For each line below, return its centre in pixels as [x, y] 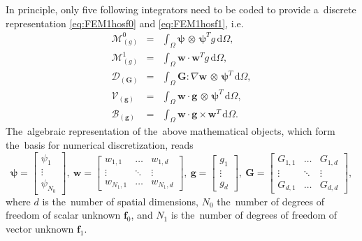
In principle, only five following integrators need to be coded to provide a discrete [181, 9]
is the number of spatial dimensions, [121, 201]
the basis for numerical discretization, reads [100, 145]
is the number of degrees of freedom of [254, 215]
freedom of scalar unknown [63, 215]
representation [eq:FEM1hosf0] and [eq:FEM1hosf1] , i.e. [125, 23]
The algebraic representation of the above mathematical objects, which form [171, 131]
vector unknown [40, 228]
